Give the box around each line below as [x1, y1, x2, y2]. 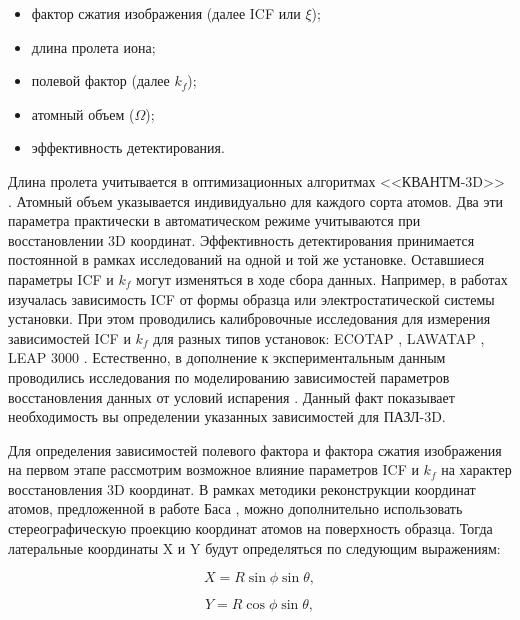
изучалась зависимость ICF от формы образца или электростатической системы [8, 288, 495, 309]
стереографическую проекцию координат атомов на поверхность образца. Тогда [8, 518, 493, 539]
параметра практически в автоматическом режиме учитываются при [8, 210, 421, 231]
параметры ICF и [8, 268, 114, 289]
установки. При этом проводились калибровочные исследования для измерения [8, 308, 491, 329]
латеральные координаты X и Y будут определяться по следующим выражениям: [8, 537, 501, 558]
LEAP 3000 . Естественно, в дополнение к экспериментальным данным [8, 347, 446, 368]
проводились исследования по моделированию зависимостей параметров [8, 366, 450, 387]
